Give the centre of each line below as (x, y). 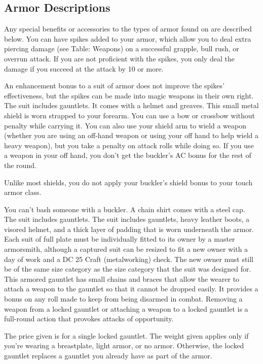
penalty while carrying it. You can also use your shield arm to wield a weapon (125, 125)
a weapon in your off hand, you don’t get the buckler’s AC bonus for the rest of (128, 155)
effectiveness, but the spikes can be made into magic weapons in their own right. (129, 95)
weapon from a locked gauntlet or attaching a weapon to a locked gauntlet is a (126, 308)
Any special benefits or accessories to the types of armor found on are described (128, 29)
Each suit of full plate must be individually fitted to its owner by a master (120, 239)
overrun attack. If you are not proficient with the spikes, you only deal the (119, 58)
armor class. (23, 192)
